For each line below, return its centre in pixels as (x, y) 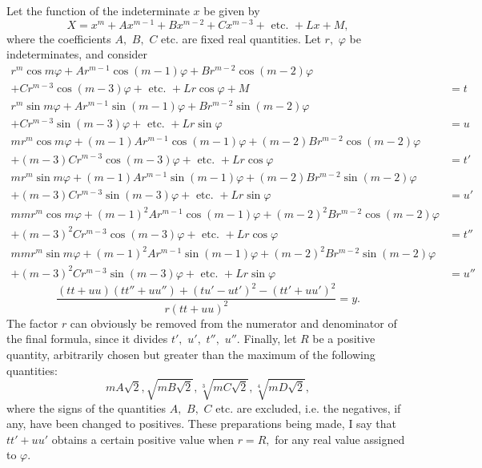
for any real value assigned (340, 439)
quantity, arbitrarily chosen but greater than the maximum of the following (191, 354)
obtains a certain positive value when (143, 439)
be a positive (344, 339)
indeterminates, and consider (77, 54)
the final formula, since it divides (87, 339)
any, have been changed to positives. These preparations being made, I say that (201, 424)
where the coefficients (59, 38)
